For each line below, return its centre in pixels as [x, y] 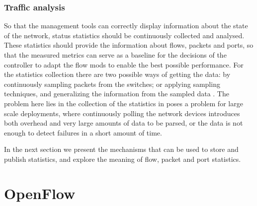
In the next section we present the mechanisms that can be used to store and [121, 149]
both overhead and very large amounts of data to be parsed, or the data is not [124, 123]
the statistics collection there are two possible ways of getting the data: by [117, 74]
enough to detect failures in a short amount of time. [83, 132]
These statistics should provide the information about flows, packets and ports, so [129, 45]
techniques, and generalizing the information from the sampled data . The [117, 94]
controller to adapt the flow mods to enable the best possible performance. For [124, 64]
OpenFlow [40, 193]
